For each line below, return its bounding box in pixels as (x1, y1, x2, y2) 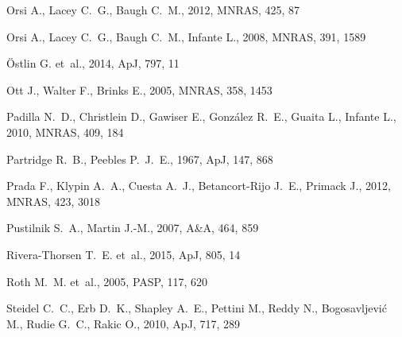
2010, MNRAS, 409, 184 (6, 123, 124, 140)
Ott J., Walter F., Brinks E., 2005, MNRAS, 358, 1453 (6, 81, 273, 98)
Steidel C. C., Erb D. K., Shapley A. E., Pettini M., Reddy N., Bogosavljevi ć (6, 300, 387, 316)
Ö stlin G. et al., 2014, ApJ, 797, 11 (6, 55, 180, 72)
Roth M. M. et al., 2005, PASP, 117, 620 (6, 273, 208, 289)
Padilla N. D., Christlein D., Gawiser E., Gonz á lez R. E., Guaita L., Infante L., (6, 108, 396, 125)
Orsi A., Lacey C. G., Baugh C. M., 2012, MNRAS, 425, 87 (6, 2, 300, 17)
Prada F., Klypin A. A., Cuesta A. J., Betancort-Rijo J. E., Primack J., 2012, (6, 177, 391, 194)
